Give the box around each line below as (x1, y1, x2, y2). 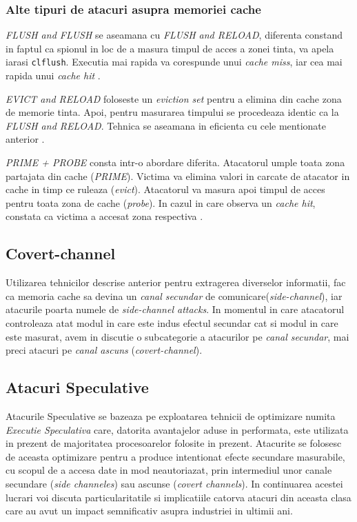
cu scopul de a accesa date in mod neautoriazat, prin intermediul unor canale (6, 463, 332, 477)
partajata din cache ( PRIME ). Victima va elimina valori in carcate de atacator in (6, 168, 350, 183)
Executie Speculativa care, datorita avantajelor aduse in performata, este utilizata (6, 422, 349, 436)
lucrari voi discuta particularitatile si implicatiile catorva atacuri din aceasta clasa (6, 490, 351, 504)
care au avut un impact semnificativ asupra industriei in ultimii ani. (6, 503, 293, 518)
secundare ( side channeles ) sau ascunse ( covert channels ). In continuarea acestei (6, 476, 343, 490)
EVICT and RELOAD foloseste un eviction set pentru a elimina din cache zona (6, 91, 342, 106)
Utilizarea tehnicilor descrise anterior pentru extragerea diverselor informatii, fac (6, 275, 346, 290)
